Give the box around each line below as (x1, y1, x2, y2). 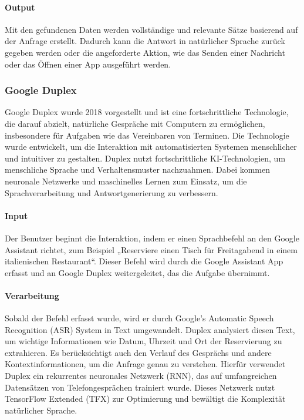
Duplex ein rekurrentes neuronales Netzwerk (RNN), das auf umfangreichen (5, 369, 277, 382)
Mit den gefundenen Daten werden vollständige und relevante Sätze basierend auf (5, 23, 298, 35)
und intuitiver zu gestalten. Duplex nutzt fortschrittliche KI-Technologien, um (5, 152, 286, 164)
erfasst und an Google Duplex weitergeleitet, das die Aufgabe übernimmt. (5, 266, 270, 278)
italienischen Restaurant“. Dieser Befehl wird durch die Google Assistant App (5, 255, 283, 267)
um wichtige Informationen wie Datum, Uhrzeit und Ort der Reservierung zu (5, 335, 282, 347)
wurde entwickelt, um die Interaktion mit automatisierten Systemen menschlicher (5, 140, 297, 153)
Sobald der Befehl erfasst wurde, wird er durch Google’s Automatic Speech (5, 312, 274, 324)
